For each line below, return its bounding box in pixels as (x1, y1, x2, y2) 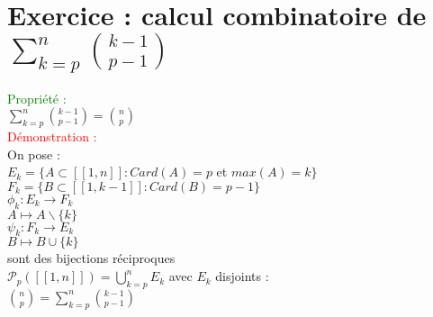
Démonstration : (7, 127, 97, 146)
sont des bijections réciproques (7, 249, 176, 267)
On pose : (7, 144, 60, 163)
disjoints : (215, 267, 269, 285)
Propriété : (7, 88, 67, 107)
